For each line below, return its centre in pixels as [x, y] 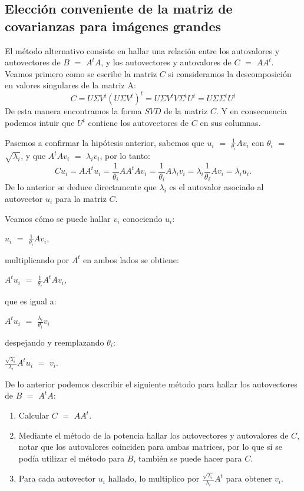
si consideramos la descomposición [230, 73]
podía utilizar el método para [72, 458]
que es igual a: [31, 301]
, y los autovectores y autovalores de [166, 62]
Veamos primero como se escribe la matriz [81, 73]
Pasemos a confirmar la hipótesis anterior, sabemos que [105, 142]
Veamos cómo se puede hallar [58, 218]
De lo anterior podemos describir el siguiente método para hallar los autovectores [151, 384]
